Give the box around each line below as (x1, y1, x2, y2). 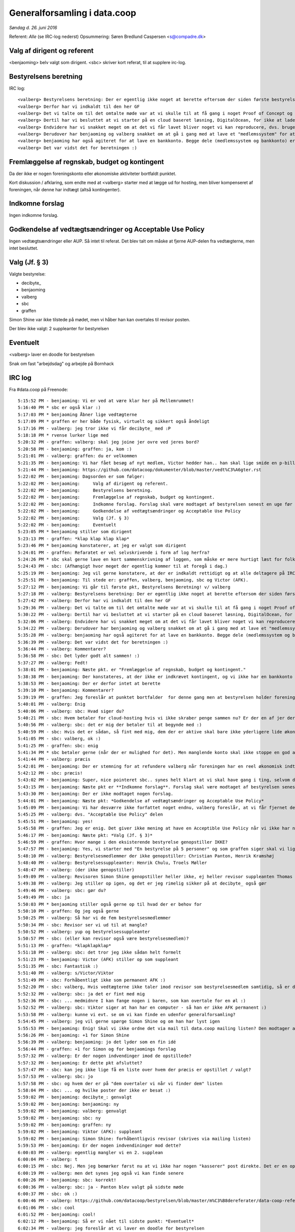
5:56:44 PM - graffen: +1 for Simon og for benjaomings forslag (18, 1046, 177, 1052)
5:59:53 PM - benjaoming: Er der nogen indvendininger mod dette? (18, 1143, 181, 1148)
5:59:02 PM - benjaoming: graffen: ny (18, 1122, 112, 1128)
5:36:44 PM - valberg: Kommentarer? (18, 646, 106, 652)
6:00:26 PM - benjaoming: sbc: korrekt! (18, 1177, 117, 1183)
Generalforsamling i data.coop (9, 7, 136, 18)
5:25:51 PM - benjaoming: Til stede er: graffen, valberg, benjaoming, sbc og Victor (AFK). (18, 577, 249, 583)
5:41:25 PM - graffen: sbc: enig (18, 743, 98, 749)
